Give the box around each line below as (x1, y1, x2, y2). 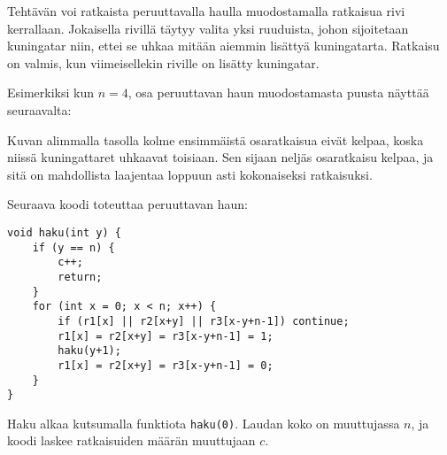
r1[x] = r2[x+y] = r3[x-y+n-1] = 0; (58, 359, 274, 372)
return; (58, 270, 103, 283)
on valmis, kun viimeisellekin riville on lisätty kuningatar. (7, 53, 320, 72)
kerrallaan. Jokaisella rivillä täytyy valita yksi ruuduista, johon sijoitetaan (7, 19, 409, 37)
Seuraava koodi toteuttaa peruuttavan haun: (7, 195, 248, 213)
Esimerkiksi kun (7, 83, 95, 102)
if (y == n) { (32, 241, 115, 254)
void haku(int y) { (7, 226, 121, 239)
